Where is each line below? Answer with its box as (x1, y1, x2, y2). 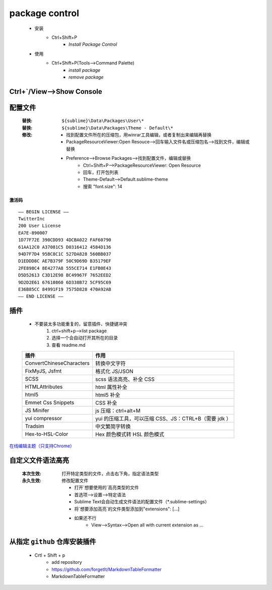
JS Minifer (25, 407, 50, 414)
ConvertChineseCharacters (25, 360, 90, 367)
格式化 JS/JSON (95, 368, 133, 375)
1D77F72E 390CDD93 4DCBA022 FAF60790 (18, 237, 112, 243)
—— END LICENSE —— (18, 293, 64, 300)
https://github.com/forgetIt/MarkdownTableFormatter (51, 566, 162, 572)
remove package (69, 74, 104, 80)
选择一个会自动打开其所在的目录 (51, 335, 118, 341)
